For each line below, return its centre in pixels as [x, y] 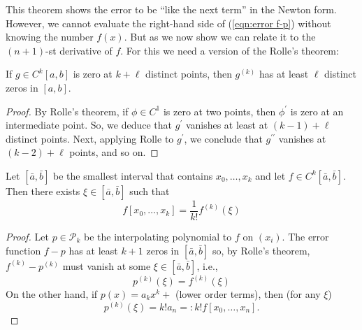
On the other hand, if [52, 294]
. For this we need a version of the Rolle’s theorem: [230, 50]
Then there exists [43, 191]
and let [270, 175]
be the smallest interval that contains [133, 175]
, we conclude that [223, 138]
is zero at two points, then [219, 111]
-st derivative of [79, 50]
